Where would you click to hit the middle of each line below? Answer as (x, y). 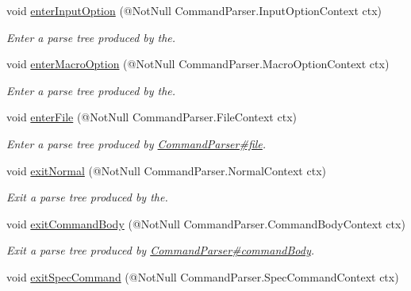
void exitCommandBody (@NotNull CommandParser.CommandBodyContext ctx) (206, 223)
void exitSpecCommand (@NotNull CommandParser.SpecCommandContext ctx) (203, 276)
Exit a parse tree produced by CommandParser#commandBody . (161, 250)
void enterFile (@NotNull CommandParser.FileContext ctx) (152, 117)
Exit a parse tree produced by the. (87, 197)
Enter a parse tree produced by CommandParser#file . (136, 143)
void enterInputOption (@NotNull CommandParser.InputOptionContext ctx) (194, 10)
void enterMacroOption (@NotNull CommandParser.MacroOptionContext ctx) (198, 64)
